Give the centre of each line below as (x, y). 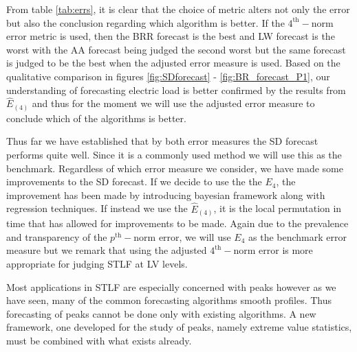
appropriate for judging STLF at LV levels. (97, 263)
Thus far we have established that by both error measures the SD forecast (162, 141)
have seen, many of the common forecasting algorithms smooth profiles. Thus (169, 300)
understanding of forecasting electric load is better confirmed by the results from (176, 90)
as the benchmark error (297, 236)
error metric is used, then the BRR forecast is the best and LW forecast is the (171, 36)
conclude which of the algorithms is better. (96, 118)
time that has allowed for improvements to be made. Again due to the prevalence (177, 223)
